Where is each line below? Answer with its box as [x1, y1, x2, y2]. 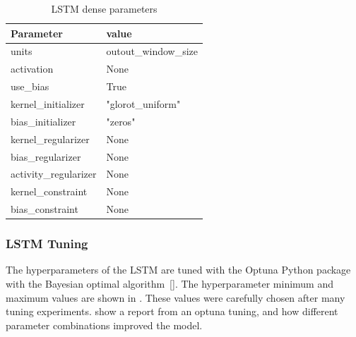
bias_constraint [11, 202, 78, 216]
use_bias [11, 79, 49, 94]
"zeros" [106, 114, 136, 128]
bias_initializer [11, 114, 76, 128]
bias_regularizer [11, 149, 81, 164]
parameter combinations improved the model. [6, 317, 203, 332]
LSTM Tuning [6, 235, 88, 252]
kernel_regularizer [11, 131, 90, 146]
